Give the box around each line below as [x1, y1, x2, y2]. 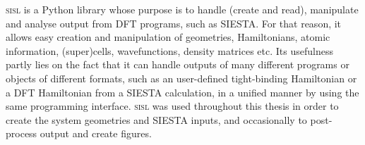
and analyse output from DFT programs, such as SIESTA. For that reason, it [6, 15, 342, 30]
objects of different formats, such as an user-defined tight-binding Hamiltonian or [6, 70, 357, 85]
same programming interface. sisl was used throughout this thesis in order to [6, 99, 339, 113]
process [6, 126, 37, 141]
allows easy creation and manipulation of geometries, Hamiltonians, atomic [6, 30, 330, 44]
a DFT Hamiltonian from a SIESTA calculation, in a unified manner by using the [6, 84, 359, 99]
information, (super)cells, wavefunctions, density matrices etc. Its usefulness [6, 43, 333, 58]
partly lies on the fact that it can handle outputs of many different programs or [6, 57, 349, 72]
